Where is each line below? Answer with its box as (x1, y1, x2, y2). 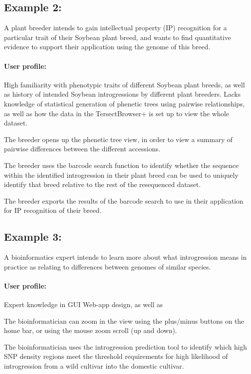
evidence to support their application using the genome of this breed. (4, 42, 211, 52)
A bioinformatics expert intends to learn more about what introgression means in (4, 252, 247, 262)
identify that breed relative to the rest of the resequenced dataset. (4, 179, 201, 189)
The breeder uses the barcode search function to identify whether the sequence (4, 160, 239, 170)
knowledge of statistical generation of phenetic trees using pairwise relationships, (4, 98, 245, 108)
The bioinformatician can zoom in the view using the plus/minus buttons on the (4, 315, 244, 326)
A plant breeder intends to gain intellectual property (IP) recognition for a (4, 22, 227, 33)
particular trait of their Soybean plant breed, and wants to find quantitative (4, 32, 231, 42)
